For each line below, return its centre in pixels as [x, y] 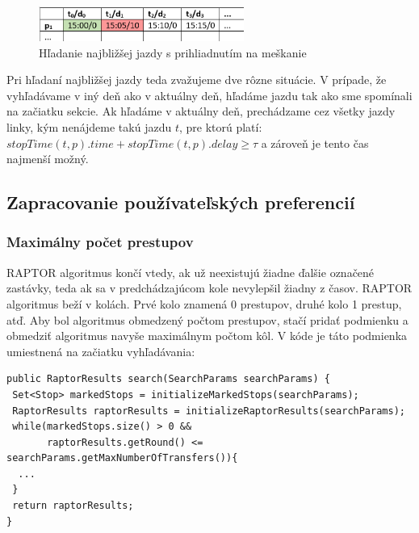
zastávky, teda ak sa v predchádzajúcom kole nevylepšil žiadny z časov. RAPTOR [209, 288]
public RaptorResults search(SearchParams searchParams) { [168, 379]
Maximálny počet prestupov [100, 242]
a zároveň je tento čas [315, 143]
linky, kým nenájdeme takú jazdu [89, 126]
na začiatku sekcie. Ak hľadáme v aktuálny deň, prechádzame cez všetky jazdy [201, 111]
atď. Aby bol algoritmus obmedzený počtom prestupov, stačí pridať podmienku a [207, 319]
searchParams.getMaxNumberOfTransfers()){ [122, 458]
